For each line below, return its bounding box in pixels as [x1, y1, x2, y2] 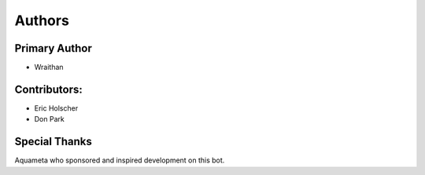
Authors [14, 12, 70, 29]
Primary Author [14, 42, 92, 55]
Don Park [34, 115, 65, 124]
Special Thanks [14, 135, 92, 148]
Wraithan [34, 63, 64, 72]
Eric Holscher [34, 103, 79, 113]
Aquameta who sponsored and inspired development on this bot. [14, 155, 225, 165]
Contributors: [14, 82, 83, 96]
